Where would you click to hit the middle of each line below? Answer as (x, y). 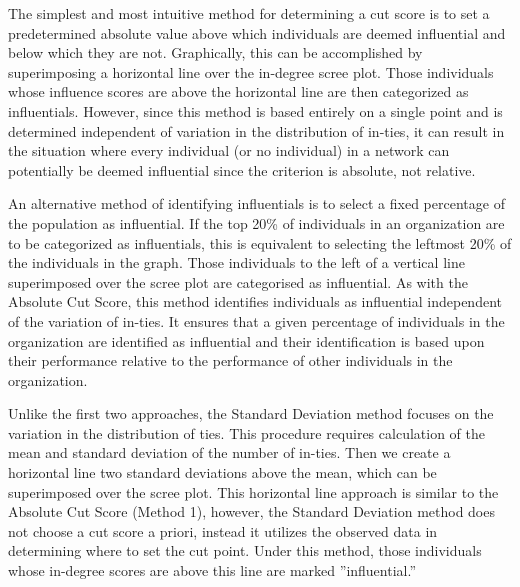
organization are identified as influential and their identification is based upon (246, 340)
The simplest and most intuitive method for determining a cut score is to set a (249, 13)
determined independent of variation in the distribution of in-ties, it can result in (256, 130)
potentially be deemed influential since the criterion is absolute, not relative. (242, 169)
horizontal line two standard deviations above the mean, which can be (222, 472)
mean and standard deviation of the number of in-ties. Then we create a (229, 452)
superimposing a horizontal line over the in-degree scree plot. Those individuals (251, 71)
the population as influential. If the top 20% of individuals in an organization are (256, 222)
